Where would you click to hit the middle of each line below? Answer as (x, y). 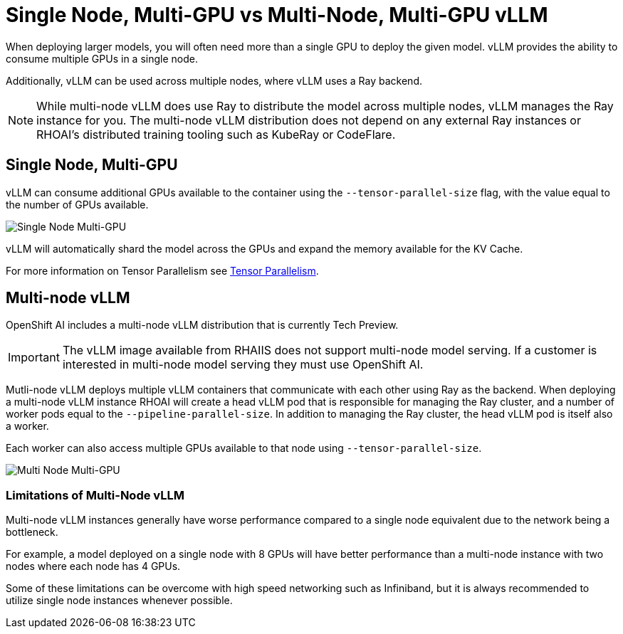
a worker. (27, 426)
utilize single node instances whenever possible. (119, 601)
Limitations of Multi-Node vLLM (95, 495)
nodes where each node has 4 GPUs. (93, 566)
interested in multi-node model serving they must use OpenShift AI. (243, 365)
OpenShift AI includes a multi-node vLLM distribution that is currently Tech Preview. (202, 325)
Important (34, 358)
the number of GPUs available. (77, 204)
